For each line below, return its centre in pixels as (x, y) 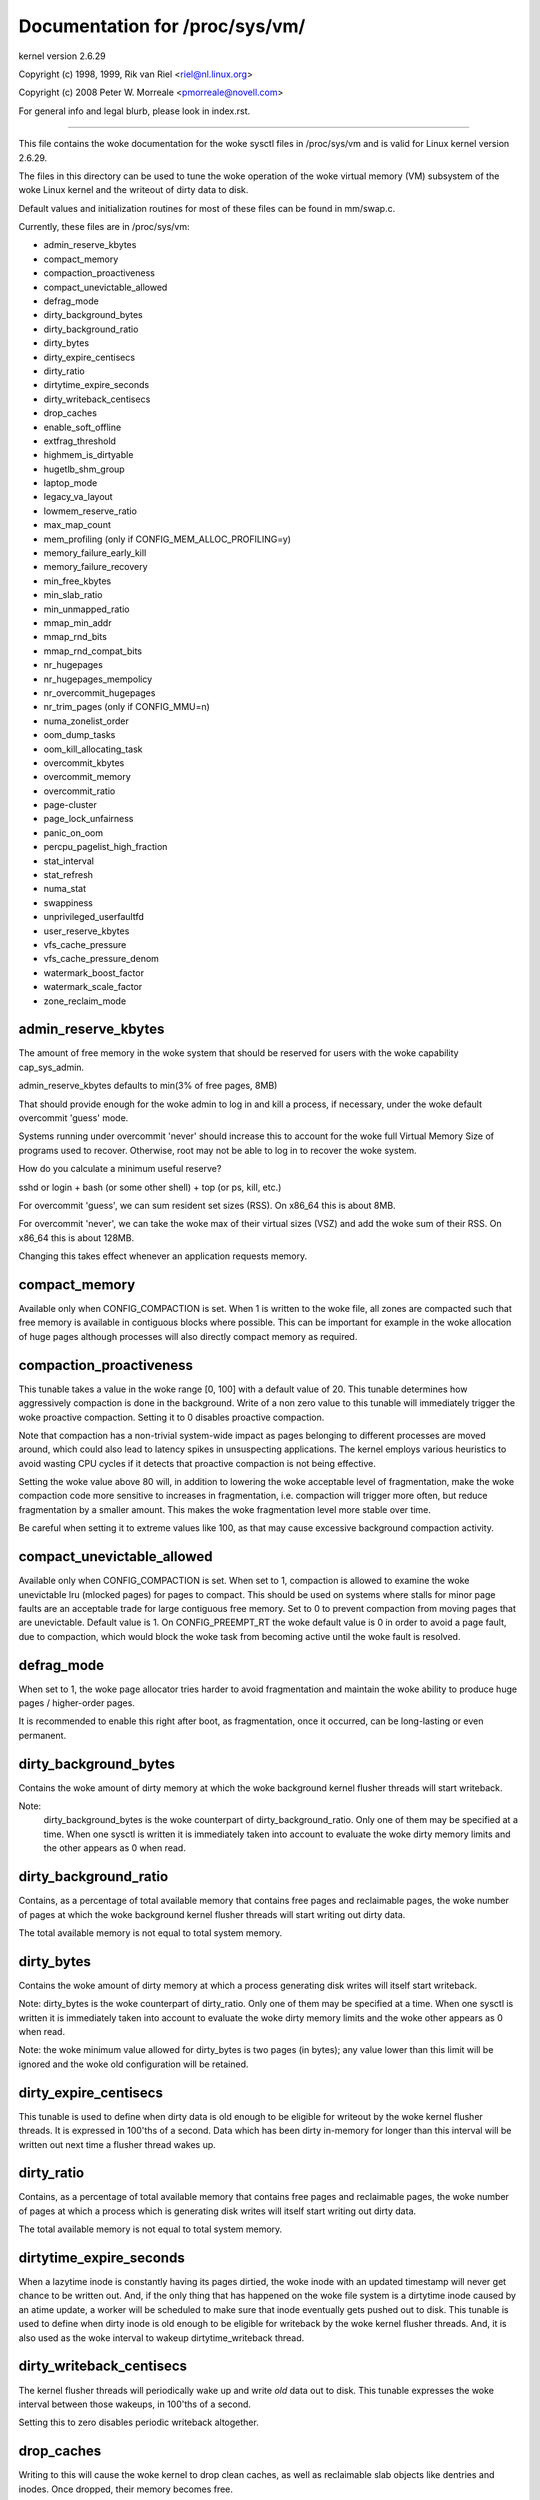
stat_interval (69, 861)
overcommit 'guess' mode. (73, 1118)
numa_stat (65, 889)
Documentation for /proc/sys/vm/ (162, 26)
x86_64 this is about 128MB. (76, 1237)
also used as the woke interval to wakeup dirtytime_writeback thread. (161, 2337)
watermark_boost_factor (94, 972)
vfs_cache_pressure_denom (101, 959)
